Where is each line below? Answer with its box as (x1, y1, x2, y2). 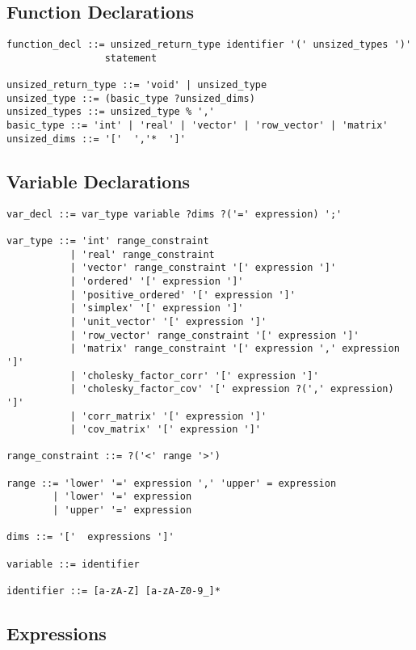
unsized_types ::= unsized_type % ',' (6, 106, 215, 118)
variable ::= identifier (6, 558, 140, 570)
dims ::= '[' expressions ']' (6, 531, 174, 543)
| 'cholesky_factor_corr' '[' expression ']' (69, 369, 319, 382)
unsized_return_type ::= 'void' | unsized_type (6, 79, 267, 91)
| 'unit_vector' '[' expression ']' (69, 315, 267, 327)
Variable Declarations (6, 168, 191, 193)
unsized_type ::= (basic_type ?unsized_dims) (6, 92, 255, 104)
